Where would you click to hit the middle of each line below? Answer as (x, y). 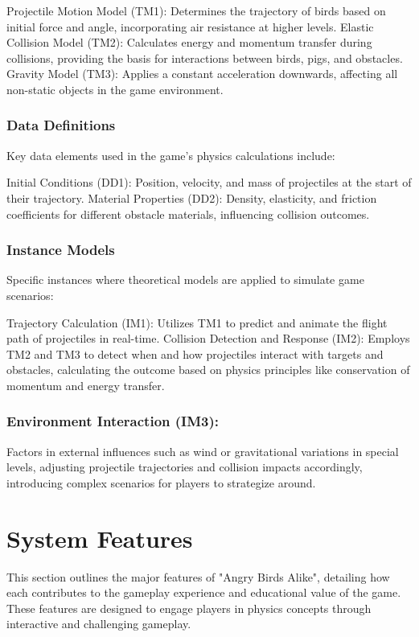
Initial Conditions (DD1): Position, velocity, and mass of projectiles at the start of (209, 182)
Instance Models (61, 250)
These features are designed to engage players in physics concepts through (189, 608)
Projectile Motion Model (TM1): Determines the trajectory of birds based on (196, 10)
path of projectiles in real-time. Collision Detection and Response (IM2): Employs (208, 338)
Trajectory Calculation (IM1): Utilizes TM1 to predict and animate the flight (197, 322)
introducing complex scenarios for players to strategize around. (161, 482)
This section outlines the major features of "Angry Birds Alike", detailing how (198, 576)
